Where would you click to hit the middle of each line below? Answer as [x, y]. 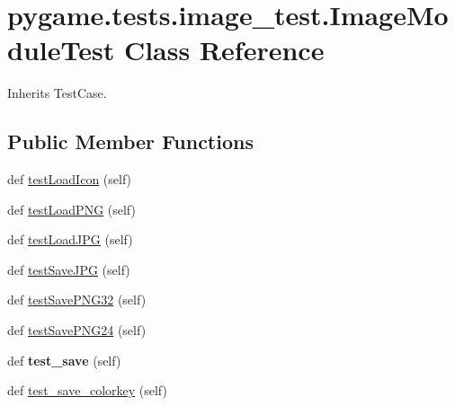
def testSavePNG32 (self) [77, 300]
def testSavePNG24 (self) [77, 330]
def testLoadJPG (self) [70, 239]
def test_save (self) [64, 360]
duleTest [61, 50]
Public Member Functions [130, 141]
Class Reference [224, 50]
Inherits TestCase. [57, 93]
